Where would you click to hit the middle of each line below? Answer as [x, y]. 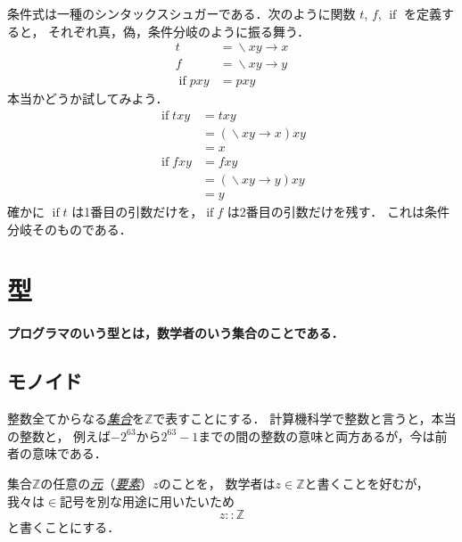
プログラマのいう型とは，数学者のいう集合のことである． [176, 333]
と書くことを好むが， [367, 483]
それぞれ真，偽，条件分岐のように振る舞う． [179, 31]
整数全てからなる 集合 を [76, 419]
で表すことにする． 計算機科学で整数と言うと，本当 [305, 419]
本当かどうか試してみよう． [88, 99]
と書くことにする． [64, 527]
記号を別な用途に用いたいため [148, 501]
